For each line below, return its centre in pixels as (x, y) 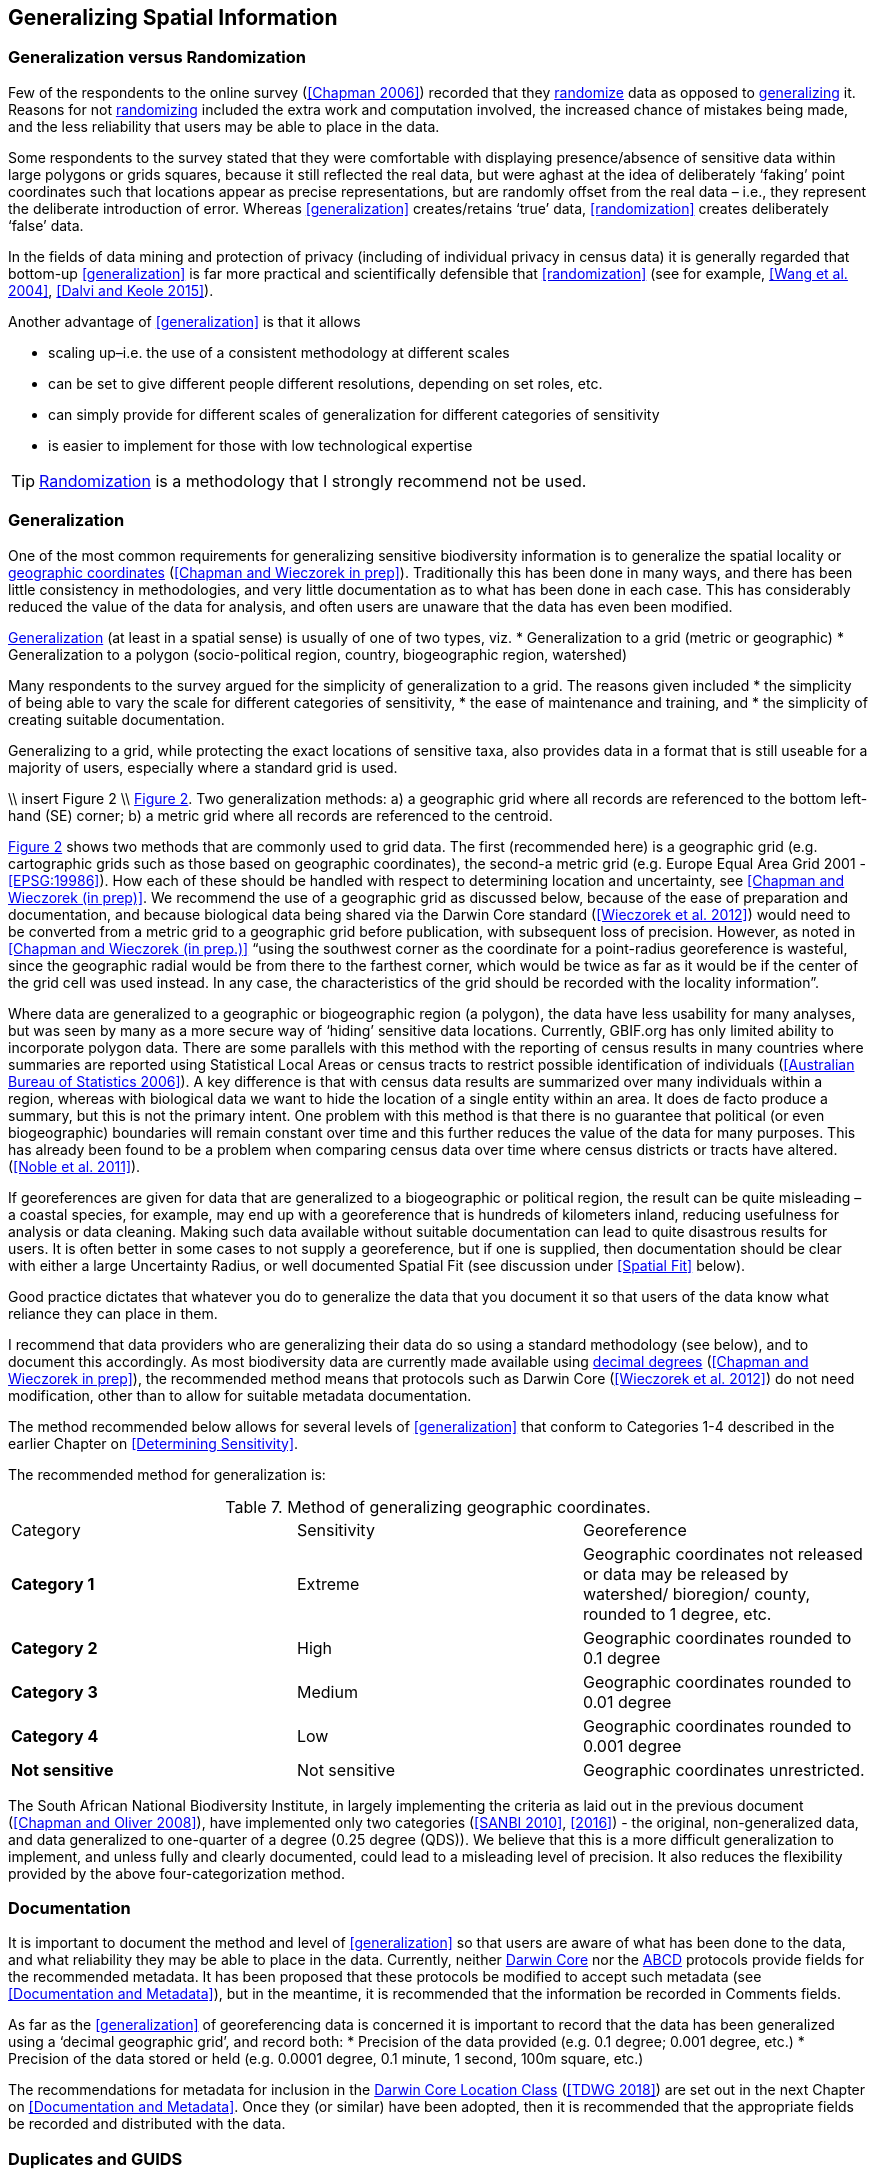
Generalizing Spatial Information (173, 17)
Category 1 (53, 1583)
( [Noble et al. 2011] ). (74, 1166)
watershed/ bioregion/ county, (696, 1593)
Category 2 (54, 1647)
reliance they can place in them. (113, 1313)
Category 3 (54, 1691)
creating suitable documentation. (116, 719)
